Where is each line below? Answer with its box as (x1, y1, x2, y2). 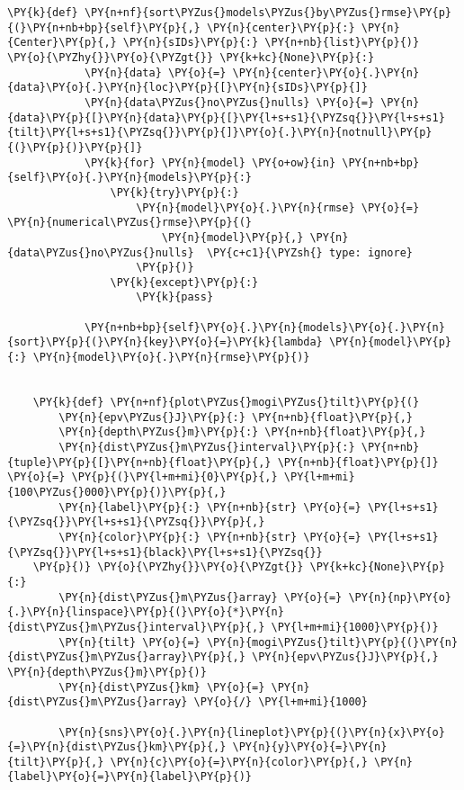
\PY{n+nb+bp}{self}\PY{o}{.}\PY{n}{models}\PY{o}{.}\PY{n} (84, 320, 445, 334)
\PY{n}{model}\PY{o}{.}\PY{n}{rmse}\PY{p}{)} (32, 351, 310, 364)
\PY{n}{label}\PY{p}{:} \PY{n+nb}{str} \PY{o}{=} (58, 500, 361, 514)
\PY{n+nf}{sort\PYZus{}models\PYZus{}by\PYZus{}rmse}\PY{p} (84, 6, 451, 19)
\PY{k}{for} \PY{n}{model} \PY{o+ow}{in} (84, 156, 336, 169)
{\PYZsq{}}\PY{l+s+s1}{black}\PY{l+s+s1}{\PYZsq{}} (7, 545, 323, 559)
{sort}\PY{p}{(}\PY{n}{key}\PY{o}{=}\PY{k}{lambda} (7, 336, 323, 349)
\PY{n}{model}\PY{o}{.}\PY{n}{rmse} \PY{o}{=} (136, 201, 420, 214)
